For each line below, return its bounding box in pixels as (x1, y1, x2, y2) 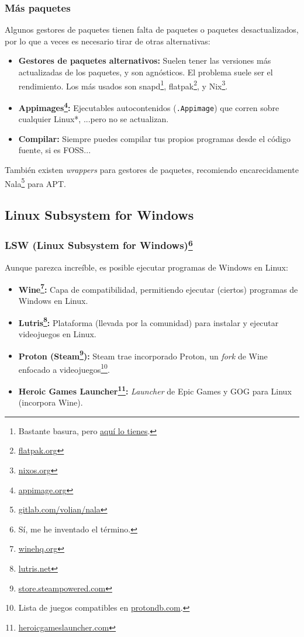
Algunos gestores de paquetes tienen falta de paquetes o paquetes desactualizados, (5, 23, 299, 36)
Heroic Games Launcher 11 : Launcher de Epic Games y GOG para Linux (18, 383, 292, 397)
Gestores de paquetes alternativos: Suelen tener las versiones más (18, 54, 271, 67)
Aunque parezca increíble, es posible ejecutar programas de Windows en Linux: (5, 261, 288, 274)
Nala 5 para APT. (5, 175, 66, 189)
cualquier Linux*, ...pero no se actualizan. (18, 113, 169, 125)
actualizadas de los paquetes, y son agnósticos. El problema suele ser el (18, 66, 273, 78)
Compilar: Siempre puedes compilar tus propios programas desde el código (18, 132, 291, 144)
